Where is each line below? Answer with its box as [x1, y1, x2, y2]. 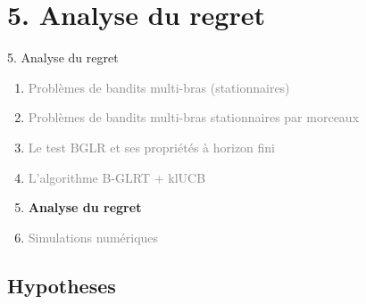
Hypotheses [7, 271, 116, 299]
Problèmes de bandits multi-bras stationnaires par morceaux [28, 108, 360, 127]
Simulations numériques [28, 227, 159, 246]
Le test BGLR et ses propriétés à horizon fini [28, 137, 276, 156]
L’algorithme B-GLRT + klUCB [28, 168, 206, 186]
